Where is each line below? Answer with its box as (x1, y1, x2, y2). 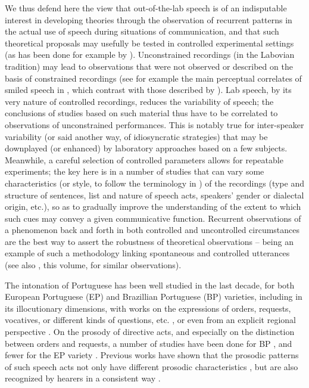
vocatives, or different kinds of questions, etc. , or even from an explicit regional (5, 313, 296, 326)
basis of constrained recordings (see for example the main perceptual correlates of (5, 72, 302, 84)
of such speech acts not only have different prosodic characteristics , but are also (5, 360, 298, 373)
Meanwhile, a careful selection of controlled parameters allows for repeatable (5, 153, 283, 166)
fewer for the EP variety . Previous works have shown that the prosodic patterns (5, 349, 299, 361)
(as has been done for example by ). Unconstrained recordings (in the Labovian (5, 48, 295, 61)
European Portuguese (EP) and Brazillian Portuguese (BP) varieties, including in (5, 290, 302, 303)
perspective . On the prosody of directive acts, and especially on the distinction (5, 325, 295, 338)
